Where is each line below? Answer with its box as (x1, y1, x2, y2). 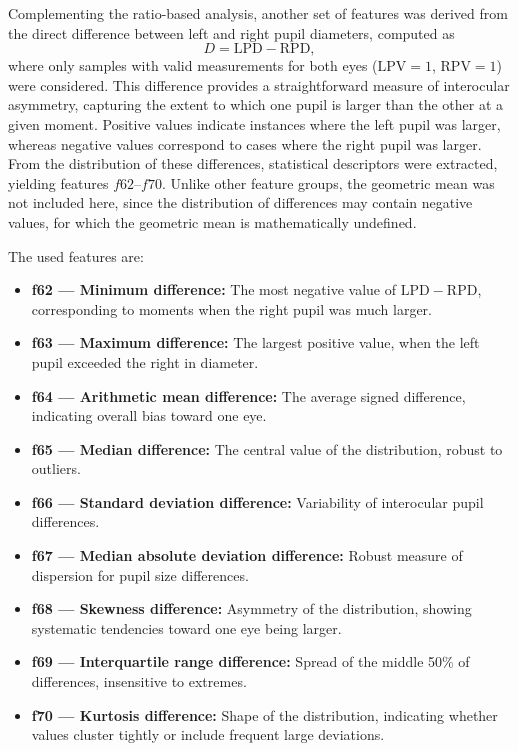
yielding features (8, 172, 109, 193)
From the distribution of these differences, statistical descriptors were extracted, (8, 153, 498, 174)
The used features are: (8, 245, 144, 266)
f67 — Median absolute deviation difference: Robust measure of (31, 545, 463, 566)
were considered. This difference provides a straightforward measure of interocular (8, 74, 510, 95)
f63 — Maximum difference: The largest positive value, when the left (31, 332, 480, 353)
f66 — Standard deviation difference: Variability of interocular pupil (31, 491, 484, 512)
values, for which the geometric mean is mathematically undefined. (8, 211, 417, 232)
